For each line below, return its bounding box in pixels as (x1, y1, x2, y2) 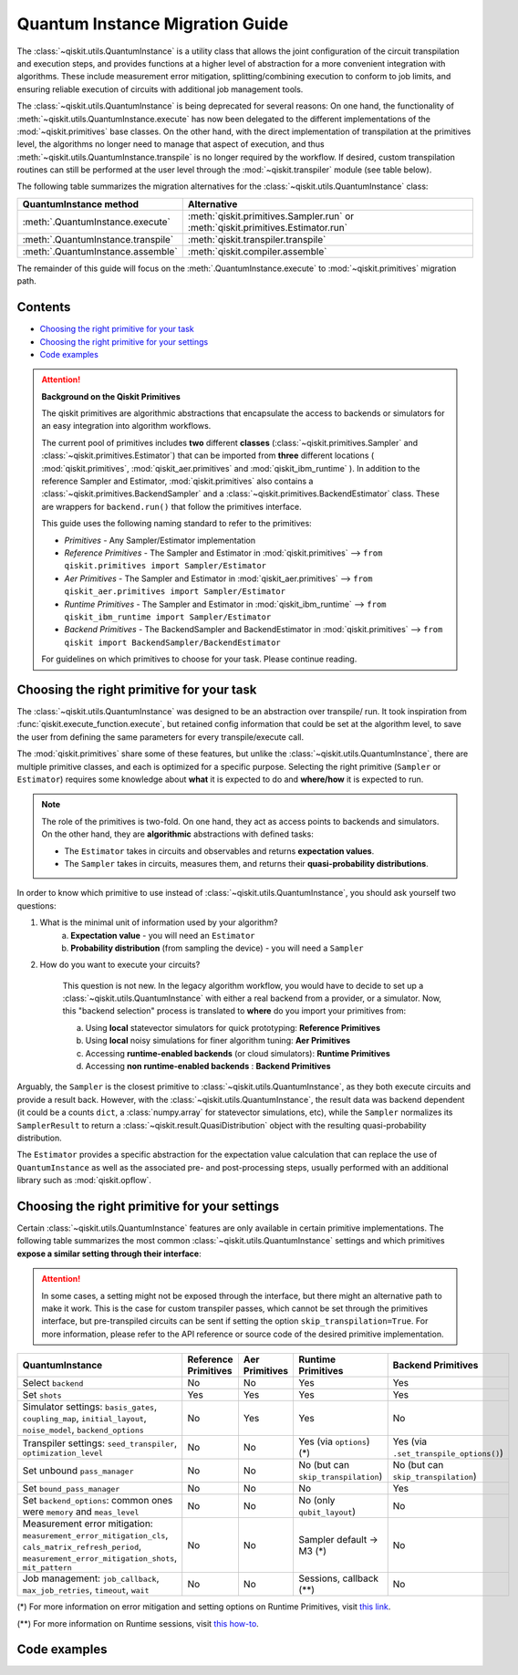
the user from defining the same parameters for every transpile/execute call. (16, 731, 305, 743)
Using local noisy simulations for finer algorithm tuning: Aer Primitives (85, 1035, 351, 1046)
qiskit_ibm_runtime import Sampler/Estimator (64, 611, 272, 622)
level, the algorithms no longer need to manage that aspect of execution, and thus (16, 139, 325, 150)
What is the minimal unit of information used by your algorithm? (39, 917, 278, 928)
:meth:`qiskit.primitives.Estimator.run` (187, 221, 348, 234)
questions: (16, 900, 57, 911)
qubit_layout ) (298, 1505, 356, 1518)
